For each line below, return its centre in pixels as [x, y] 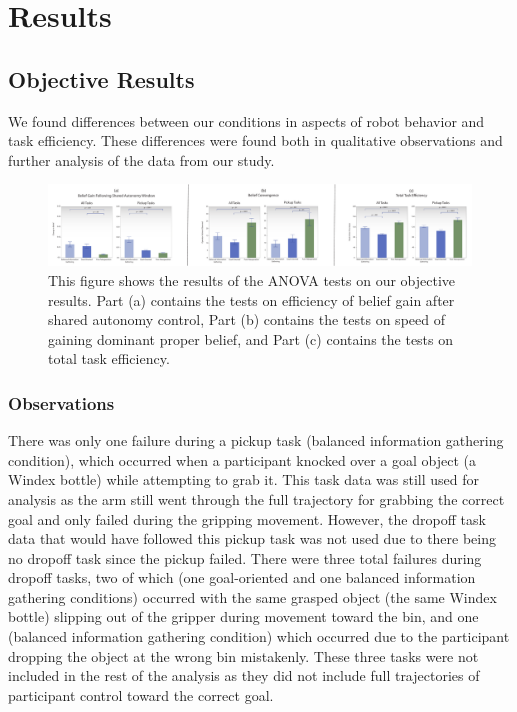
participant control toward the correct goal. [141, 694]
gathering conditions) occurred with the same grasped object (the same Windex [252, 596]
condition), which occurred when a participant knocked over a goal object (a [242, 459]
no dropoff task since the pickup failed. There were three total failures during [245, 557]
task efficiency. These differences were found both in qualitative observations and [255, 140]
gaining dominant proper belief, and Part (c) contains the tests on [251, 338]
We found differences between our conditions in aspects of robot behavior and [246, 120]
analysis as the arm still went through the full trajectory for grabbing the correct [256, 498]
